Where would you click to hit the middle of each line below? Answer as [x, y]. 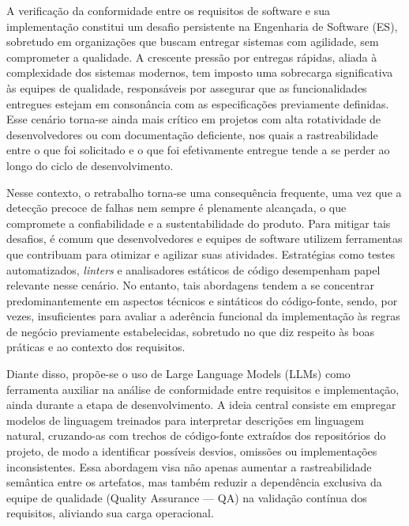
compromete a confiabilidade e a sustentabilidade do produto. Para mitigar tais [199, 223]
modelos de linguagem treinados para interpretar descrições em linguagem [185, 420]
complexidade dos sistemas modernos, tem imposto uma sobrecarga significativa [200, 72]
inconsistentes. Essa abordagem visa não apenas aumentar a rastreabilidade [189, 466]
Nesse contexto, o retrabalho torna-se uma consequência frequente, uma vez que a [204, 192]
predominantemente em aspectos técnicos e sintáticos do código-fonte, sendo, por [202, 300]
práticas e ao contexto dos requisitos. [96, 347]
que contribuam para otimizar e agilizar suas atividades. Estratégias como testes [201, 254]
